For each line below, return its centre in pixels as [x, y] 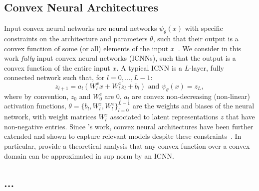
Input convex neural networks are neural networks [81, 28]
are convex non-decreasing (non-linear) [191, 96]
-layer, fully [207, 67]
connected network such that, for [54, 77]
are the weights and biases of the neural [193, 106]
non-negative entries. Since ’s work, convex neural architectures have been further [129, 126]
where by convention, [36, 96]
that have [240, 117]
